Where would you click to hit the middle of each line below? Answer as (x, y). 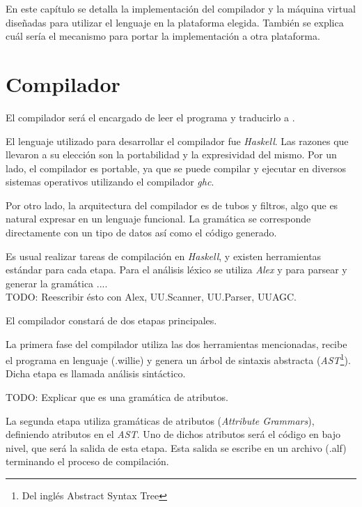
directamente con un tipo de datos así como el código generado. (141, 233)
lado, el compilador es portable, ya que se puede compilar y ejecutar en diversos (176, 168)
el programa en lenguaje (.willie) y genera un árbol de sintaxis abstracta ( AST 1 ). (178, 359)
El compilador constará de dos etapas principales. (111, 320)
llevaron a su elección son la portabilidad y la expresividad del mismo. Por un (171, 154)
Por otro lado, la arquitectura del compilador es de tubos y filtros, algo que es (172, 205)
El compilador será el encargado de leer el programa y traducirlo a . (150, 117)
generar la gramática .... (57, 283)
